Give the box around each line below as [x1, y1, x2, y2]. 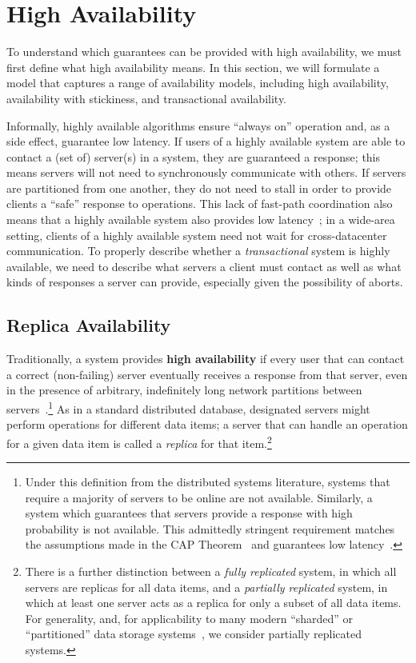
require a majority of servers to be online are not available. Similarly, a [25, 489, 373, 505]
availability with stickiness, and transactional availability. [6, 90, 286, 106]
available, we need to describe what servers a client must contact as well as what [6, 258, 402, 274]
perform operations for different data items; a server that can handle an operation [6, 416, 408, 433]
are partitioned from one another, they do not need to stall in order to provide [6, 179, 392, 196]
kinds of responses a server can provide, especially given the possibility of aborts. [6, 274, 403, 290]
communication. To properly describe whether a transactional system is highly [6, 242, 390, 259]
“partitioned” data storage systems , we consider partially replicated [25, 625, 362, 642]
